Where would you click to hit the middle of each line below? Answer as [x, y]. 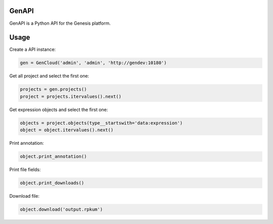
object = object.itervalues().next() [67, 130]
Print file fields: [25, 170]
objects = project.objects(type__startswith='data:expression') [101, 123]
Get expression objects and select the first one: [59, 109]
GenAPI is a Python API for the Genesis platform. [60, 23]
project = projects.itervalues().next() [71, 96]
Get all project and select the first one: [49, 76]
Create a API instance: [33, 49]
